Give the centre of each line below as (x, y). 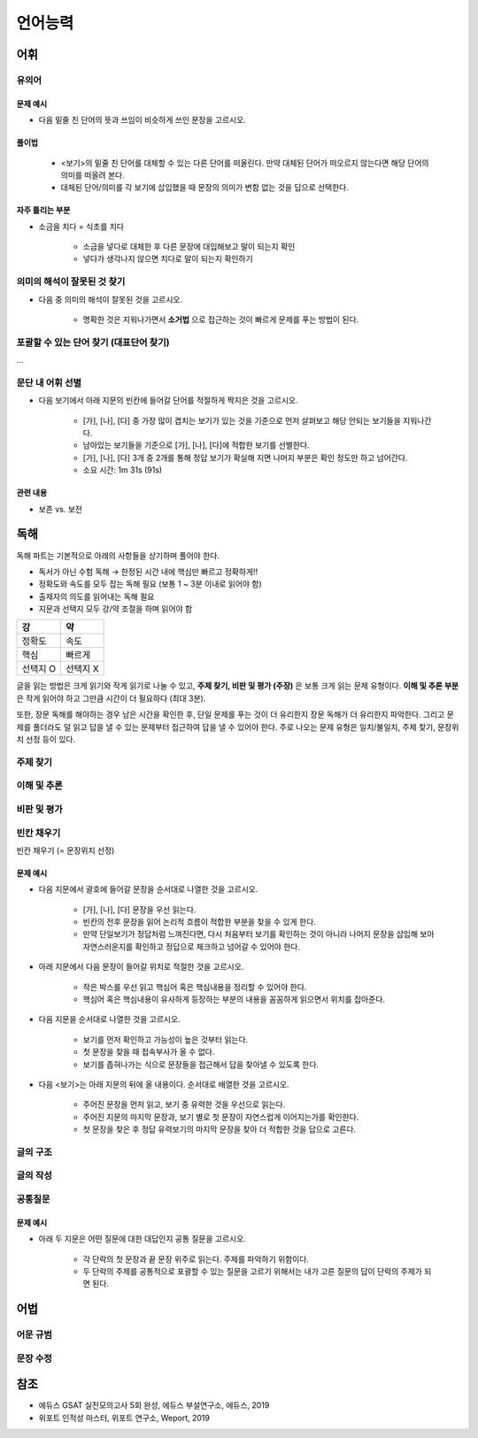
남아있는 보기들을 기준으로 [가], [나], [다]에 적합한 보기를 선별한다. (196, 445)
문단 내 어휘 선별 (49, 382)
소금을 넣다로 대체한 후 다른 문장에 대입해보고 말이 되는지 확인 (189, 247)
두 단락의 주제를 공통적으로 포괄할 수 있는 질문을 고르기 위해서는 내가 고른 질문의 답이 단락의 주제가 (252, 1271)
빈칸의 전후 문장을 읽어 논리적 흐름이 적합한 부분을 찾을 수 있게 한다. (199, 922)
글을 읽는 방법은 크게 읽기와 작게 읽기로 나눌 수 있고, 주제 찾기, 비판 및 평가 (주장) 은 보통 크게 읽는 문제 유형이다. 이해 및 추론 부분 (238, 686)
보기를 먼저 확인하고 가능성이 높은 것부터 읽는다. (166, 1039)
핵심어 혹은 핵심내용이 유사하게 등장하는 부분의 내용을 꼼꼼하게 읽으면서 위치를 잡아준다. (234, 999)
